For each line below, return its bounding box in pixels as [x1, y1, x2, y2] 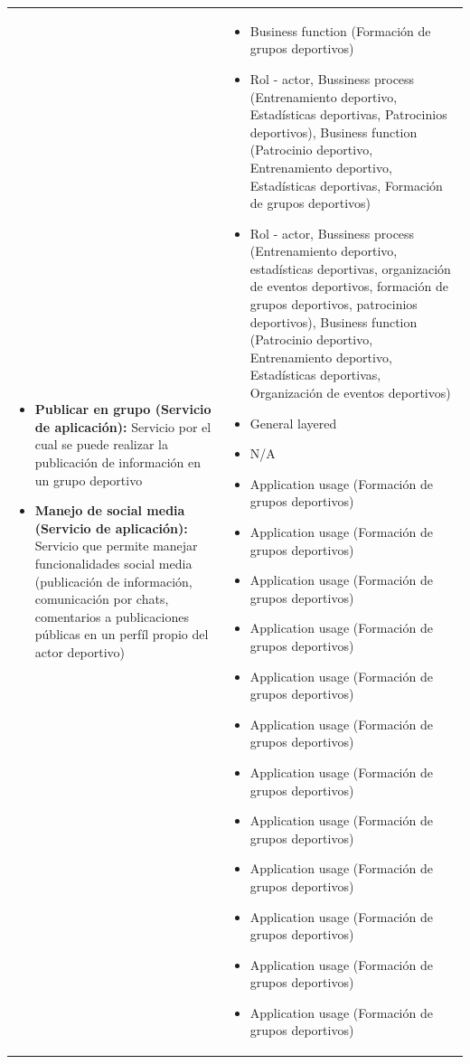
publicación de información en [34, 453, 202, 472]
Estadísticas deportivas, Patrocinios [249, 105, 447, 124]
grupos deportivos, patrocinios [249, 295, 418, 314]
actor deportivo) [34, 642, 126, 661]
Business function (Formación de [249, 21, 431, 40]
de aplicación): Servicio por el [34, 417, 211, 436]
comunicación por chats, [34, 589, 169, 608]
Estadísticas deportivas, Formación [249, 175, 443, 194]
